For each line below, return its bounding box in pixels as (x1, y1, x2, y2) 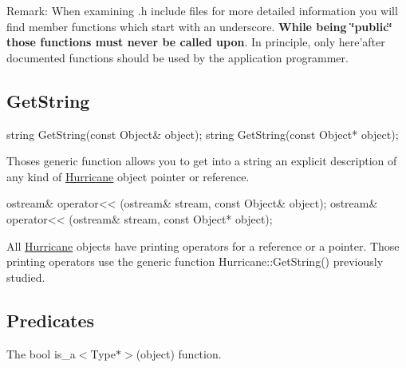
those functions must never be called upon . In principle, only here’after (6, 34, 385, 50)
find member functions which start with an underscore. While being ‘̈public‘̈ (6, 18, 392, 34)
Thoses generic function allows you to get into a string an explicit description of (6, 152, 397, 169)
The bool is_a (6, 345, 76, 362)
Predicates (6, 307, 95, 332)
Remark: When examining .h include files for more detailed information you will (6, 2, 398, 18)
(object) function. (136, 345, 222, 362)
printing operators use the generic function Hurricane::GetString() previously (6, 253, 384, 270)
